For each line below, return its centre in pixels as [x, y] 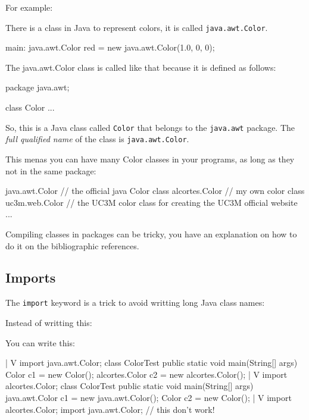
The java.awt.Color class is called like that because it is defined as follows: [141, 67]
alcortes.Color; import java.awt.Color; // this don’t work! [110, 409]
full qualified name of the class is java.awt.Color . [97, 139]
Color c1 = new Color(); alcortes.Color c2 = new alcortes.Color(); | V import [146, 374]
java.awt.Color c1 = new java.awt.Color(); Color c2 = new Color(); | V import [149, 397]
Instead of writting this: [49, 322]
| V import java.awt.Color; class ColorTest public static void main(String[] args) [152, 363]
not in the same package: [51, 170]
